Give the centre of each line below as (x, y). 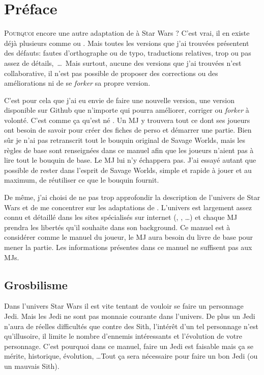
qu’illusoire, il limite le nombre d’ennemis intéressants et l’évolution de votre (123, 336)
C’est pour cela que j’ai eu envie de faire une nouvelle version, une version (120, 100)
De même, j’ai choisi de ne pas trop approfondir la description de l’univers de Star (132, 197)
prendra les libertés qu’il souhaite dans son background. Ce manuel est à (117, 227)
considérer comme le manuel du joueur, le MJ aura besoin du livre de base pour (129, 237)
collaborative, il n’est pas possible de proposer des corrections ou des (111, 73)
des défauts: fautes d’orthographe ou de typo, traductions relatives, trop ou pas (128, 53)
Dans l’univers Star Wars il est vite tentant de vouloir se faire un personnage (124, 306)
